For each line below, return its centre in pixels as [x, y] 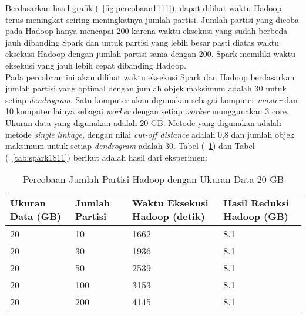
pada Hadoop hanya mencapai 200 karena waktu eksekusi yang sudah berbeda [147, 31]
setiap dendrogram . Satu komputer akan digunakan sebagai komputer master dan [152, 99]
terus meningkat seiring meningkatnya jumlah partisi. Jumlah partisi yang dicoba [152, 19]
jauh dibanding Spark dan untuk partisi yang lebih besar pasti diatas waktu [142, 42]
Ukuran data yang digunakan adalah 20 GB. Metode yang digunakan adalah [143, 122]
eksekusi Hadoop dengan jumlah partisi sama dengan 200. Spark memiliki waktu [150, 54]
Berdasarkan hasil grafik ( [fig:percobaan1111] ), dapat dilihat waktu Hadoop [144, 8]
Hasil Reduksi [256, 203]
